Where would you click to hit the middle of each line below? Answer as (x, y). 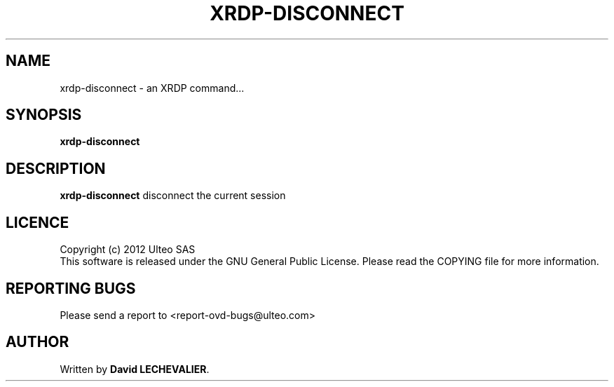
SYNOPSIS (44, 115)
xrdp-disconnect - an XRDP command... (152, 88)
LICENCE (37, 222)
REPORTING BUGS (71, 288)
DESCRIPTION (56, 168)
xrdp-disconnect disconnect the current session (173, 196)
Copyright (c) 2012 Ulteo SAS (128, 250)
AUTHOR (37, 342)
